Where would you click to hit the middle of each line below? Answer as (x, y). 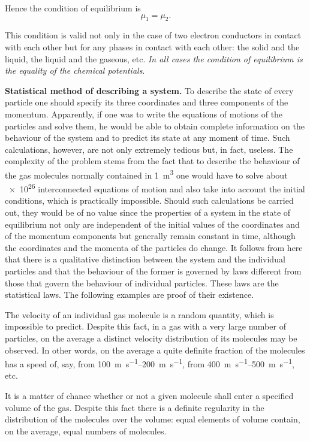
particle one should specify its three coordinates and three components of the (147, 102)
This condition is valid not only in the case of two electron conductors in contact (153, 35)
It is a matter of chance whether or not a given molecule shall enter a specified (149, 395)
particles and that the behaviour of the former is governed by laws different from (153, 271)
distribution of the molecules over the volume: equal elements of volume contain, (153, 419)
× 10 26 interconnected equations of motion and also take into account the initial (157, 188)
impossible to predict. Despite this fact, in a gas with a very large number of (145, 326)
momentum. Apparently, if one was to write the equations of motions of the (144, 114)
